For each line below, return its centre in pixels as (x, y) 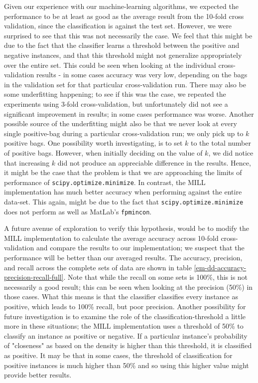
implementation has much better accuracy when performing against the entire (123, 192)
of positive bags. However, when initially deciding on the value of (103, 152)
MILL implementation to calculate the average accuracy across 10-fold (111, 238)
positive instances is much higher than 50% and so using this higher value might (127, 365)
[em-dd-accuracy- (220, 267)
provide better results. (38, 375)
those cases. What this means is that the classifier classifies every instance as (121, 296)
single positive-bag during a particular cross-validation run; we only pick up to (124, 133)
